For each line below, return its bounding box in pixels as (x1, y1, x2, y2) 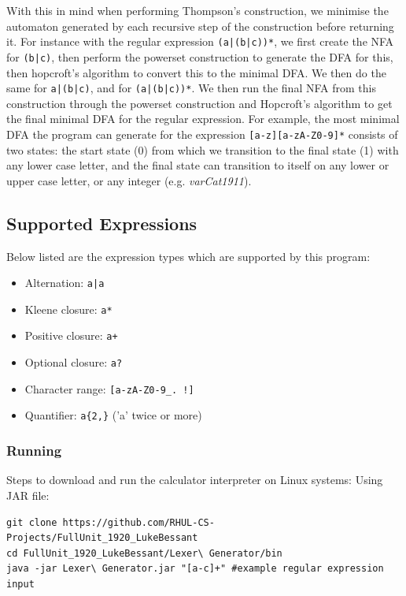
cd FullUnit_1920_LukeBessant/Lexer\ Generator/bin (6, 547, 282, 559)
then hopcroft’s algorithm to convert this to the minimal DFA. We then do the (6, 64, 386, 80)
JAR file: (6, 486, 50, 503)
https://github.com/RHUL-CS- (62, 516, 215, 528)
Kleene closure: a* (24, 300, 113, 317)
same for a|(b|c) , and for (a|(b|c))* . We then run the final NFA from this (6, 80, 376, 96)
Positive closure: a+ (24, 327, 118, 344)
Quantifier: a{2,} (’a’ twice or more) (24, 407, 202, 423)
